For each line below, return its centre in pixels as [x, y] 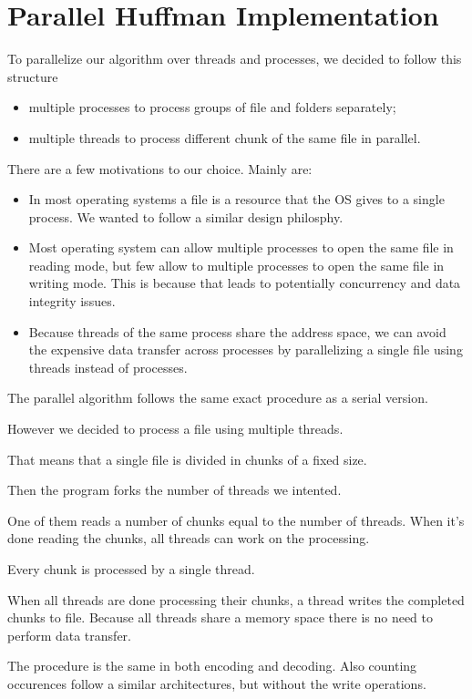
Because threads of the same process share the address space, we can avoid [237, 331]
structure [33, 76]
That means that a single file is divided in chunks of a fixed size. [187, 459]
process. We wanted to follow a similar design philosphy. [186, 216]
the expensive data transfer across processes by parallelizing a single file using [246, 349]
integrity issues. [72, 301]
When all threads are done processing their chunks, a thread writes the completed [236, 599]
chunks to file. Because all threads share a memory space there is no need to [221, 617]
